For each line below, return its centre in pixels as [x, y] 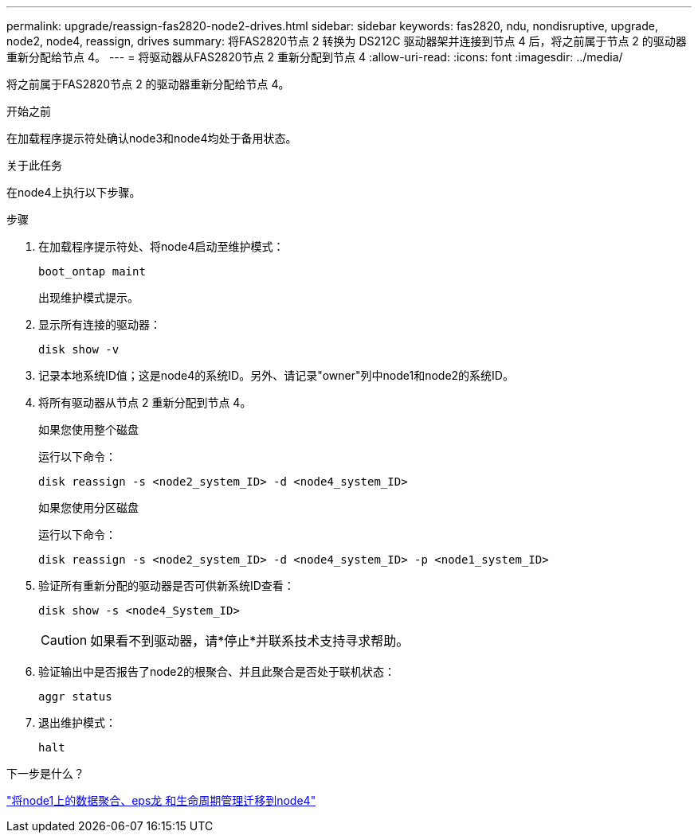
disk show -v [79, 349]
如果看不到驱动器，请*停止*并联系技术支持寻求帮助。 [250, 641]
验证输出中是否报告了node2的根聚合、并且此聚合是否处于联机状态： [217, 671]
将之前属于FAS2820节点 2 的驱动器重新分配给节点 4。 [148, 84]
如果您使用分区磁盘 [88, 507]
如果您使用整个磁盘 [88, 429]
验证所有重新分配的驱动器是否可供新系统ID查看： [167, 585]
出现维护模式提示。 [88, 297]
